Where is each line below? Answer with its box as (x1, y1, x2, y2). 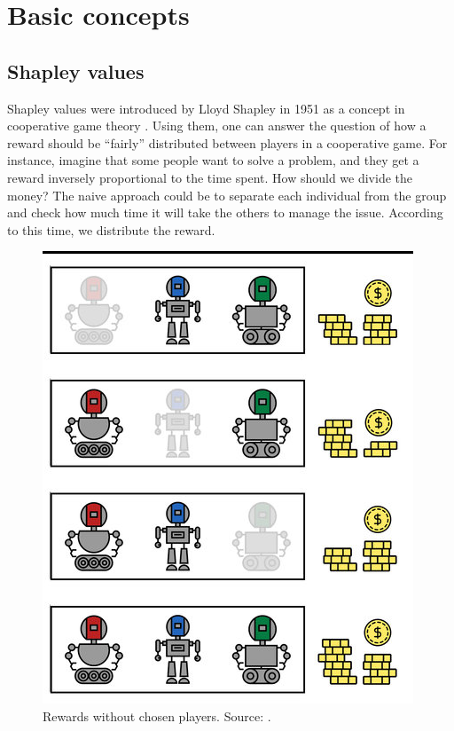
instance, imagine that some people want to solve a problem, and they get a (7, 151, 419, 169)
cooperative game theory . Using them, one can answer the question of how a (7, 116, 427, 135)
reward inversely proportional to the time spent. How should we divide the (7, 168, 412, 186)
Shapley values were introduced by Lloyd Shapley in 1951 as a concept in (7, 98, 405, 117)
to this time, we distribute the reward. (7, 220, 215, 239)
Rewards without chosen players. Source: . (43, 706, 271, 725)
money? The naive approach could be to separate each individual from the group (7, 185, 447, 204)
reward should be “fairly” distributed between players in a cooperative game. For (7, 133, 448, 152)
